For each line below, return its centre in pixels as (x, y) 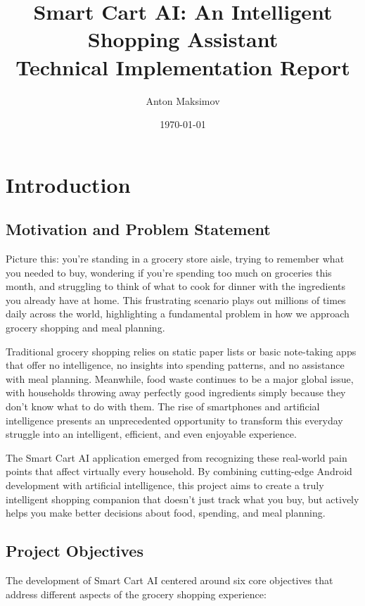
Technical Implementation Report (183, 67)
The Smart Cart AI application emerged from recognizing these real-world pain (177, 457)
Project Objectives (75, 551)
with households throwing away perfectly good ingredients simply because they (176, 392)
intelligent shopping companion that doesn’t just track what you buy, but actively (182, 499)
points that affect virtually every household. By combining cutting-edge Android (179, 471)
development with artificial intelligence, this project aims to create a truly (165, 485)
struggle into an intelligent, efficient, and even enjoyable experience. (151, 434)
